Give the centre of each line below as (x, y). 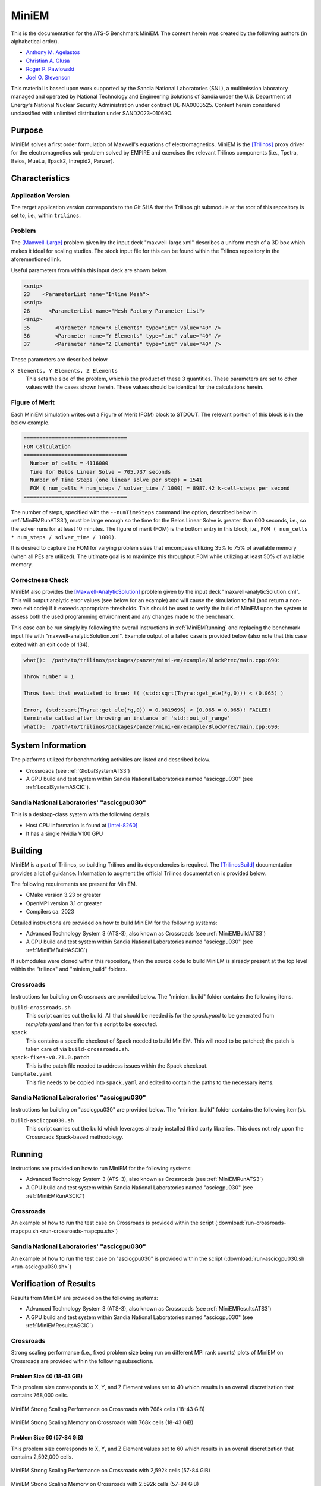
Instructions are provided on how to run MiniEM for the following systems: (102, 1168)
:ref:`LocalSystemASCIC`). (58, 787)
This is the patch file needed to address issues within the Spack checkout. (117, 1065)
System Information (48, 746)
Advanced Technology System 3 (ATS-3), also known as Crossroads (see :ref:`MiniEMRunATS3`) (144, 1179)
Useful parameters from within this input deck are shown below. (89, 270)
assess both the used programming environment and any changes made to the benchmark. (123, 617)
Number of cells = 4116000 (69, 463)
